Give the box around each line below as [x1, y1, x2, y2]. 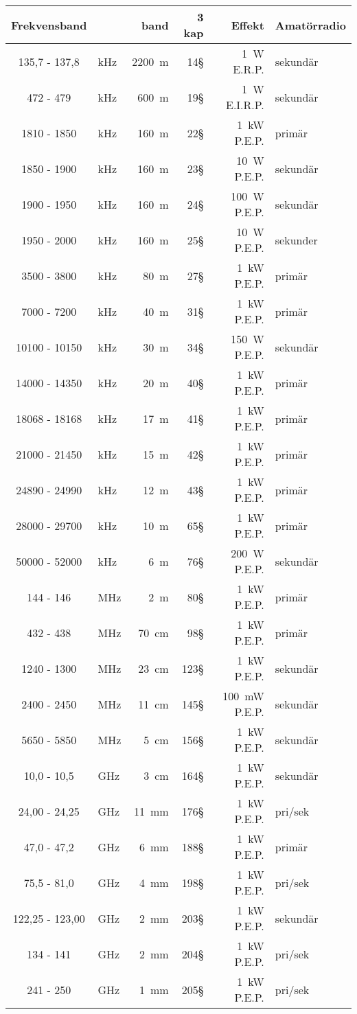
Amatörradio [275, 16, 346, 33]
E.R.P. [233, 61, 264, 77]
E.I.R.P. [226, 97, 264, 113]
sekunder [275, 231, 318, 248]
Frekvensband [11, 16, 87, 33]
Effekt [231, 16, 264, 33]
